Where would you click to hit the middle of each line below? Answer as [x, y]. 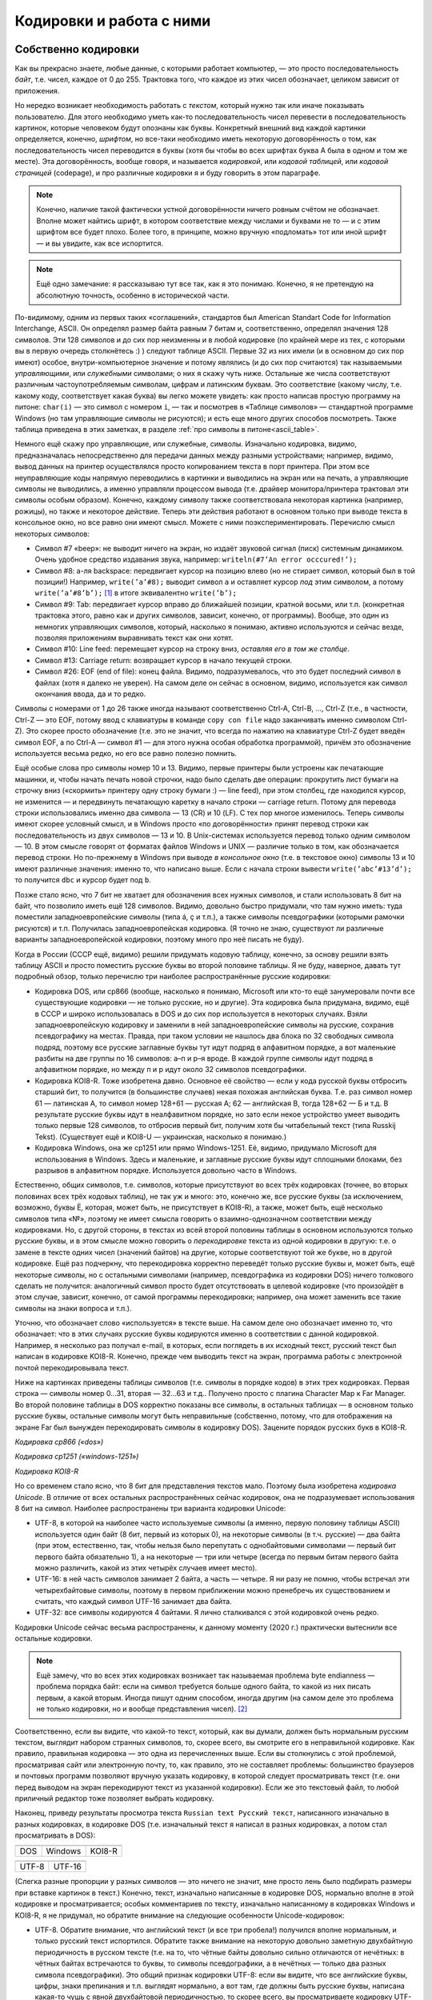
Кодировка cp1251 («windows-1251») [77, 1457]
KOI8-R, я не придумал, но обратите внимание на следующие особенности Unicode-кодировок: [180, 1915]
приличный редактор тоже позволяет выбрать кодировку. [114, 1798]
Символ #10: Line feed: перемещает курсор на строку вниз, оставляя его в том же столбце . [192, 649]
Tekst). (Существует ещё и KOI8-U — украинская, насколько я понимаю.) [161, 1137]
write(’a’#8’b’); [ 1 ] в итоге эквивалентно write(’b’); [136, 593]
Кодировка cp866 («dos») [59, 1442]
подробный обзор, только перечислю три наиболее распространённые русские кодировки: [173, 977]
